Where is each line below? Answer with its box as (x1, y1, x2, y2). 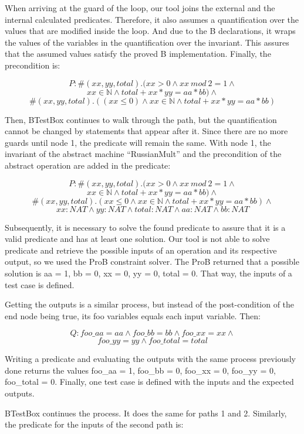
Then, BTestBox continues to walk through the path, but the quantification (5, 113, 277, 125)
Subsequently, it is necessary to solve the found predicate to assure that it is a (5, 221, 286, 233)
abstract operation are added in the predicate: (5, 159, 171, 171)
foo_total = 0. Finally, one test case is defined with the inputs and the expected (5, 375, 294, 388)
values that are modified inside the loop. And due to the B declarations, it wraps (5, 25, 296, 37)
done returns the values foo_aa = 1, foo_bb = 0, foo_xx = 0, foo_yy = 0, (5, 364, 276, 376)
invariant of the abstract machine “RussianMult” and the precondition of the (5, 148, 282, 160)
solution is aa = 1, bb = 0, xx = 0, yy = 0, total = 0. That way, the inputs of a (5, 266, 292, 279)
